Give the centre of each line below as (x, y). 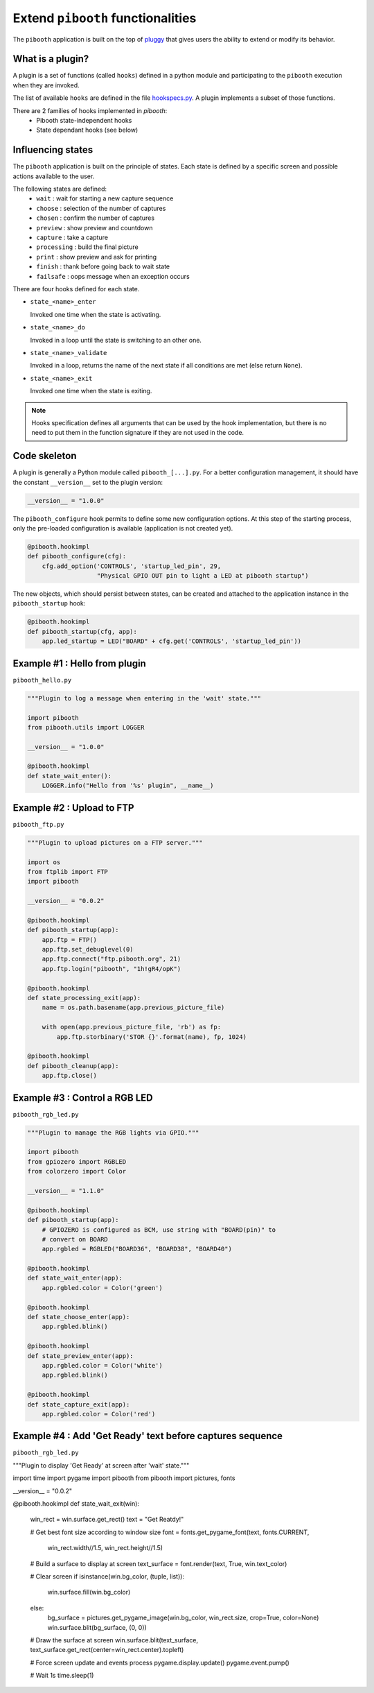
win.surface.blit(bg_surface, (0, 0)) (97, 1627)
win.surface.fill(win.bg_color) (89, 1592)
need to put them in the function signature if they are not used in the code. (138, 433)
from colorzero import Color (77, 1171)
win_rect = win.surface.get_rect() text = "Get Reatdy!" (107, 1520)
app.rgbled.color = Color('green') (102, 1288)
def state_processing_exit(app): (84, 998)
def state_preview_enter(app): (81, 1356)
